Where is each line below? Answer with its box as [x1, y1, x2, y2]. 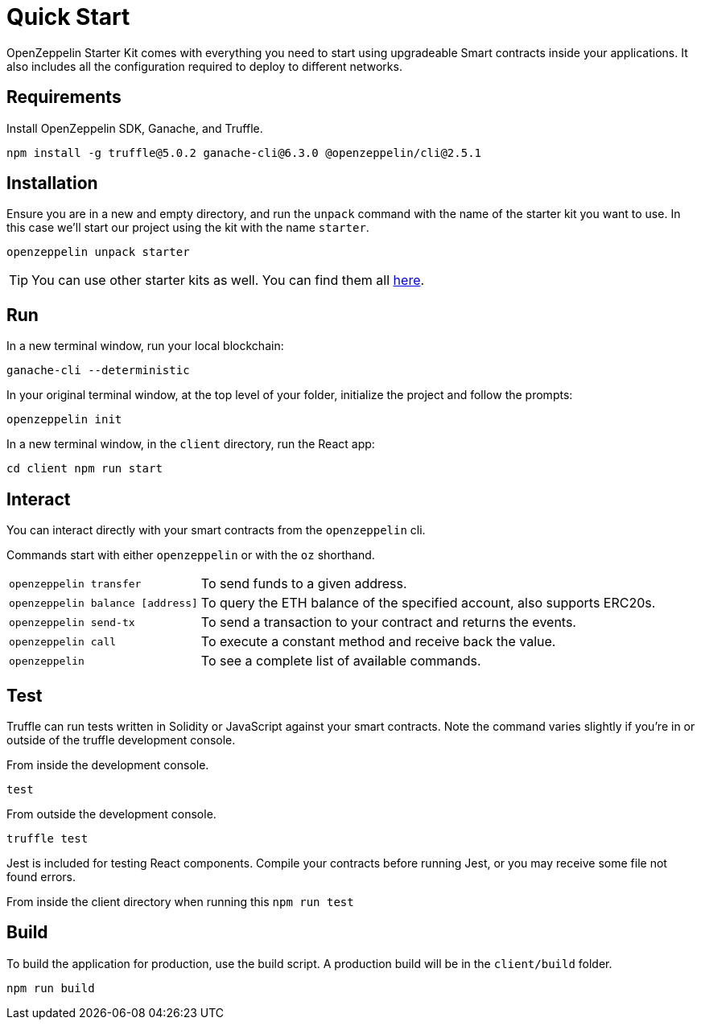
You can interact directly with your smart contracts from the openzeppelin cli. [6, 523, 426, 538]
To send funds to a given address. [200, 575, 407, 592]
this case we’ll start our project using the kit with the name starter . [6, 220, 369, 235]
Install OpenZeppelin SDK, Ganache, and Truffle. [6, 121, 263, 135]
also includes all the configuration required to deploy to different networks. [6, 59, 402, 73]
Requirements [6, 87, 122, 108]
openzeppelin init [6, 413, 122, 426]
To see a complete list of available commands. [200, 653, 481, 670]
